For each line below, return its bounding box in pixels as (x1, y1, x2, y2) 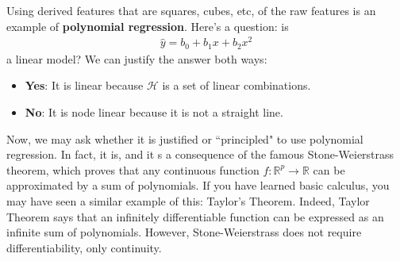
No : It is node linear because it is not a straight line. (25, 103, 283, 120)
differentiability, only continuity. (6, 239, 162, 255)
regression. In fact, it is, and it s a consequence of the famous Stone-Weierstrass (6, 146, 394, 163)
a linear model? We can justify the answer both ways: (6, 50, 267, 67)
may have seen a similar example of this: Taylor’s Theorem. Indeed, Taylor (6, 192, 370, 209)
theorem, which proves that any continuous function (6, 161, 260, 178)
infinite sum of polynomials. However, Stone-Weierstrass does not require (6, 224, 362, 240)
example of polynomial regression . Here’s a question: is (6, 17, 289, 34)
